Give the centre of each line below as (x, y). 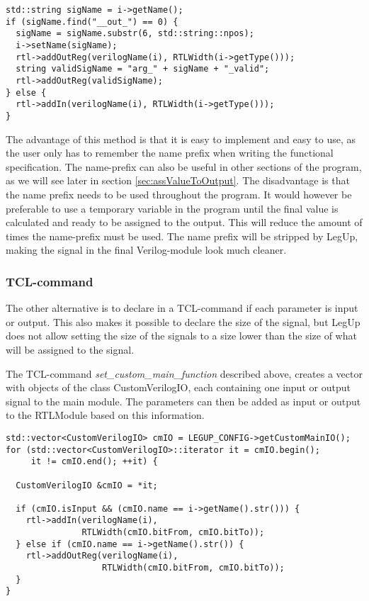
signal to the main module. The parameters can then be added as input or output (183, 401)
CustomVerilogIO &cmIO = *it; (87, 485)
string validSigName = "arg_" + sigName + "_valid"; (143, 69)
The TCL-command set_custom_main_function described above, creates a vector (184, 373)
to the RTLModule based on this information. (105, 415)
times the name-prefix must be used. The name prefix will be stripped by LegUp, (182, 236)
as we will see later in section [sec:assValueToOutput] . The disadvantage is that (178, 180)
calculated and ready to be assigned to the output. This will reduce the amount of (184, 222)
